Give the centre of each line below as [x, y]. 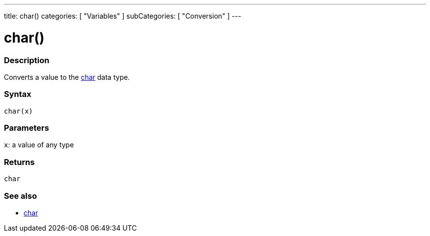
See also [21, 196]
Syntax [18, 94]
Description [27, 60]
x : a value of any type [39, 145]
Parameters [27, 128]
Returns [19, 162]
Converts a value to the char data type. [67, 77]
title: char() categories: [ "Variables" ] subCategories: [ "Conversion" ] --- [123, 16]
